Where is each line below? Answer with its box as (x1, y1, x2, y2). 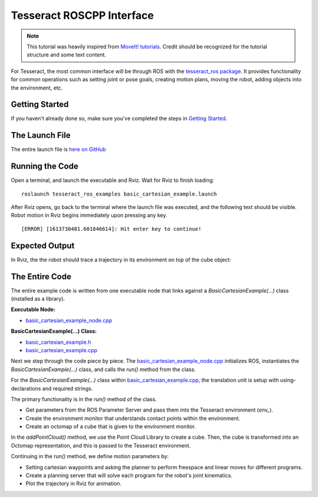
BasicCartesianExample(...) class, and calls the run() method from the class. (11, 366, 196, 373)
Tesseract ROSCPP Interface (11, 9, 154, 22)
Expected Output (11, 240, 75, 250)
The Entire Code (11, 271, 72, 281)
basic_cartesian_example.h (25, 339, 91, 346)
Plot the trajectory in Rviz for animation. (25, 480, 122, 487)
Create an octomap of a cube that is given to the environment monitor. (25, 423, 196, 430)
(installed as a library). (11, 295, 65, 302)
